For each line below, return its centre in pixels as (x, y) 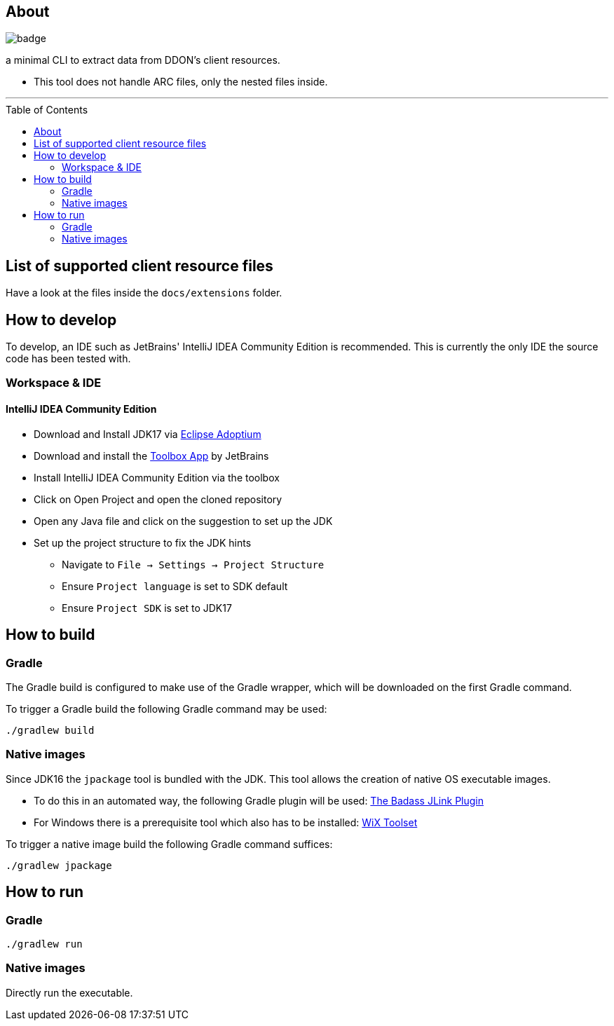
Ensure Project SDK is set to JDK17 (147, 608)
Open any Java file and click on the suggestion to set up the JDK (183, 521)
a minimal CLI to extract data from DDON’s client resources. (143, 60)
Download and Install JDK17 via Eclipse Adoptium (148, 434)
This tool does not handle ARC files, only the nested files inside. (181, 82)
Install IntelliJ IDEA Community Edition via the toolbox (157, 477)
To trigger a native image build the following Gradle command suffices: (169, 844)
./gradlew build (50, 730)
